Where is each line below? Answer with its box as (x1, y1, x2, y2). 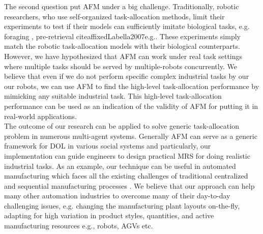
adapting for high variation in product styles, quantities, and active (4, 210, 214, 221)
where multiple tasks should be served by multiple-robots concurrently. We (4, 61, 237, 71)
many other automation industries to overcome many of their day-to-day (4, 190, 230, 201)
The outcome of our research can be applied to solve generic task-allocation (4, 121, 239, 131)
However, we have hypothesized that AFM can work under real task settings (4, 50, 243, 61)
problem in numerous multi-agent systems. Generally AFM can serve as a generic (4, 130, 257, 141)
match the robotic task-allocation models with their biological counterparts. (4, 41, 240, 51)
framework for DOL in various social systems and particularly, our (4, 140, 211, 151)
